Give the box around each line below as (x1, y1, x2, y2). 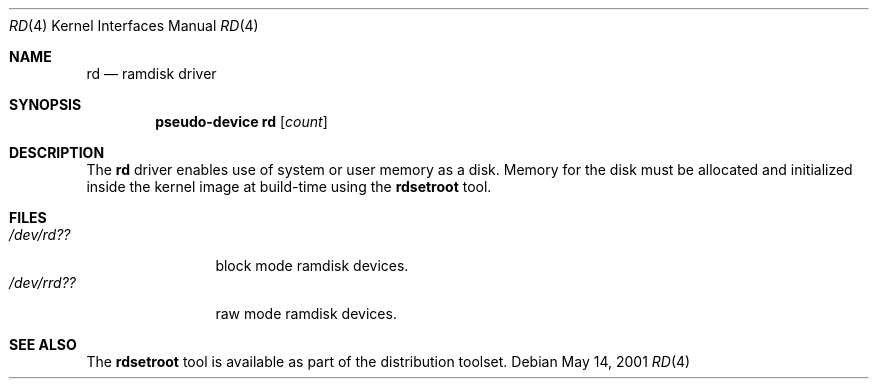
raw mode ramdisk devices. (215, 305, 397, 322)
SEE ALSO (9, 336, 77, 353)
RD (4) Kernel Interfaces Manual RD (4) (9, 17, 259, 34)
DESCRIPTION (9, 144, 105, 161)
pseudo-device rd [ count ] (155, 113, 328, 130)
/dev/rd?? (9, 226, 71, 243)
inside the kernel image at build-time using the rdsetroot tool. (86, 178, 492, 195)
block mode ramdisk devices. (215, 257, 409, 274)
